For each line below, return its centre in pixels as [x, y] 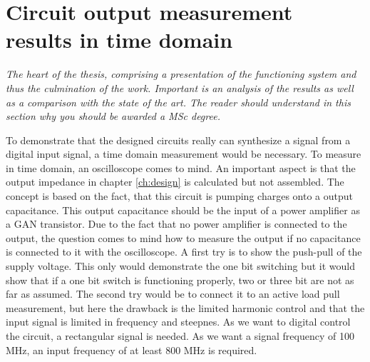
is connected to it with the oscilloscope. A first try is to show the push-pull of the [184, 252]
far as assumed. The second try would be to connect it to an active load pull [173, 294]
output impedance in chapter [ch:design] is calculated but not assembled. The [175, 182]
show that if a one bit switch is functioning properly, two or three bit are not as [180, 280]
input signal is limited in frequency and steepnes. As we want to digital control [178, 322]
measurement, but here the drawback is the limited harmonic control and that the [185, 307]
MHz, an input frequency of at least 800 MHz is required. [132, 350]
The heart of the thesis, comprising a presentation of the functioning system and [181, 74]
